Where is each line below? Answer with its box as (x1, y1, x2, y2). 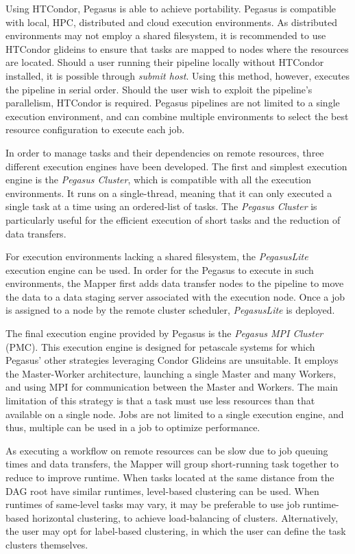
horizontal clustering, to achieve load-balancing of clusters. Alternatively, (32, 510, 339, 524)
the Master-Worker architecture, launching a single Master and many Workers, (5, 366, 336, 380)
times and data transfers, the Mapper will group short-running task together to (5, 457, 339, 471)
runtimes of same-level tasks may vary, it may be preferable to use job (5, 497, 300, 511)
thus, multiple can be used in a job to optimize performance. (5, 420, 260, 435)
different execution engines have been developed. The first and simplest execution (5, 159, 347, 173)
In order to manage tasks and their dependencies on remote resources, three (5, 145, 324, 159)
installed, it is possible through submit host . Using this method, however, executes (5, 68, 350, 82)
